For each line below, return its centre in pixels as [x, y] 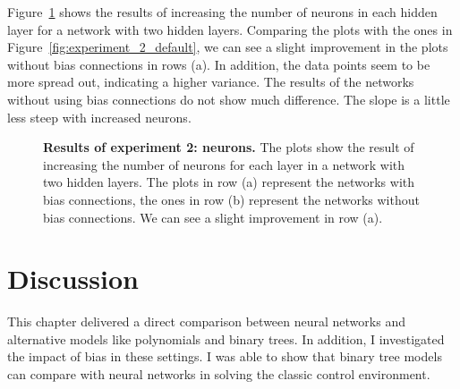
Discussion [73, 279]
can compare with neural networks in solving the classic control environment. [219, 374]
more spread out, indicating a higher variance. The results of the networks [211, 82]
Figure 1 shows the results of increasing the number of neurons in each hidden [222, 12]
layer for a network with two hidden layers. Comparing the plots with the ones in [230, 29]
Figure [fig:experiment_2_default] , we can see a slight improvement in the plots [228, 47]
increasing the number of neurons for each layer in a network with [224, 164]
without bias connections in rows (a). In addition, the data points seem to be [219, 64]
